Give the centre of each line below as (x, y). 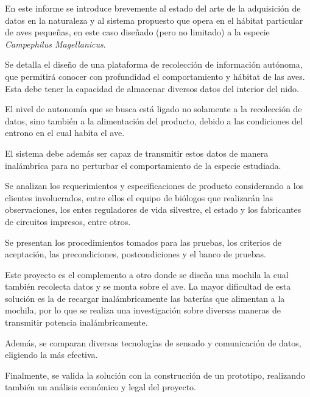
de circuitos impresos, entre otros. (68, 221)
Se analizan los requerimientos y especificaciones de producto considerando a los (154, 186)
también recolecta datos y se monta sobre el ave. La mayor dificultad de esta (148, 286)
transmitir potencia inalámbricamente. (76, 322)
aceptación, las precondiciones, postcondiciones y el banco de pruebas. (136, 254)
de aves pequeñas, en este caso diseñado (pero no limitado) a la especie (137, 32)
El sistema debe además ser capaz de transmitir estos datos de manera (137, 153)
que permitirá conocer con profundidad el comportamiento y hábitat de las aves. (155, 76)
